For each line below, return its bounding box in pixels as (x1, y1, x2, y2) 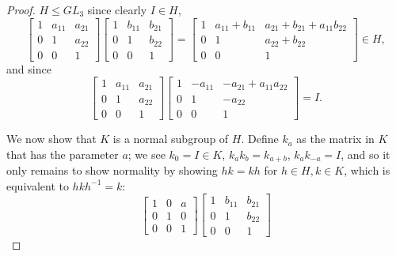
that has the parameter (6, 145, 119, 162)
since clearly (87, 2, 147, 17)
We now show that (6, 130, 97, 147)
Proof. (6, 2, 36, 17)
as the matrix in (296, 130, 375, 147)
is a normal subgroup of (112, 130, 229, 147)
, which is (344, 162, 390, 179)
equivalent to (6, 177, 69, 194)
